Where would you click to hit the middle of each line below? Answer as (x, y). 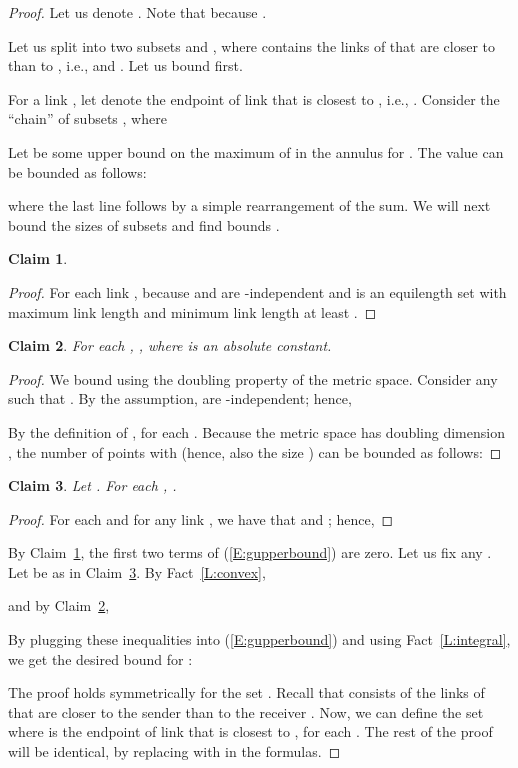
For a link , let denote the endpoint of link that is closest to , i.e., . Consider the (254, 98)
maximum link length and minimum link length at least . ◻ (192, 311)
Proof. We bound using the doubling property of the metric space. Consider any (253, 378)
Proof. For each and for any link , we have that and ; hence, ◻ (201, 518)
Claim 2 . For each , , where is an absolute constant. (170, 345)
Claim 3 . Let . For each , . (92, 485)
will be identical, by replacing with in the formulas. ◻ (174, 751)
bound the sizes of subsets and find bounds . (144, 224)
